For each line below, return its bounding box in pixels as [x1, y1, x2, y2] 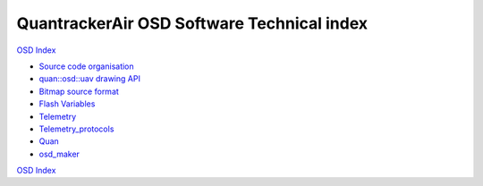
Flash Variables [38, 98, 96, 109]
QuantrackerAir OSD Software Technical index [16, 13, 369, 33]
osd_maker [38, 148, 80, 159]
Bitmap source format [38, 86, 120, 97]
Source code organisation [38, 61, 134, 72]
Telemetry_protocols [38, 123, 114, 134]
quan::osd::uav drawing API [38, 73, 140, 84]
